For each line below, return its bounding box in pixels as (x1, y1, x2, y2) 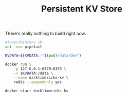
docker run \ (5, 62, 32, 67)
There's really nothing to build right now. (5, 30, 86, 37)
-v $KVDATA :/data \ (14, 71, 54, 76)
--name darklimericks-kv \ (14, 75, 69, 80)
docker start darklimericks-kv (5, 88, 69, 94)
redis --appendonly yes (14, 80, 62, 85)
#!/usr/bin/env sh (5, 40, 42, 45)
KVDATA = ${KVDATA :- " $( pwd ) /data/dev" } (5, 53, 82, 58)
